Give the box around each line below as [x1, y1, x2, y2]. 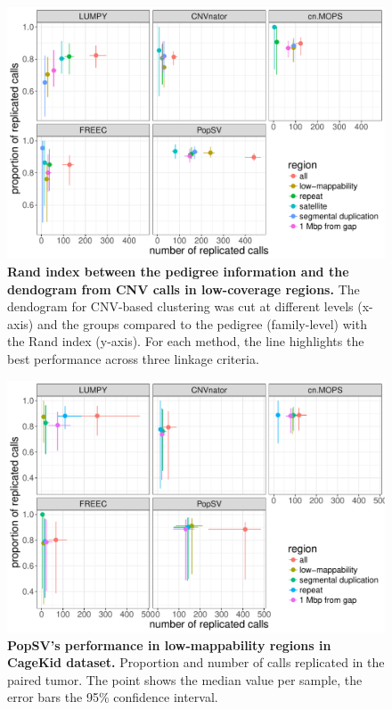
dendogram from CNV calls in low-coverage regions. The [7, 279, 360, 298]
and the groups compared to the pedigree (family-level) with [37, 314, 367, 333]
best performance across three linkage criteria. [7, 349, 259, 367]
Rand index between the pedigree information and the [7, 261, 349, 280]
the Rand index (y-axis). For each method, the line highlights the [7, 332, 364, 351]
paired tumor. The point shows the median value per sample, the [7, 670, 363, 689]
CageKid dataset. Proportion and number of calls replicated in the [7, 653, 385, 672]
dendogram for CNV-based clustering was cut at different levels [7, 297, 354, 316]
